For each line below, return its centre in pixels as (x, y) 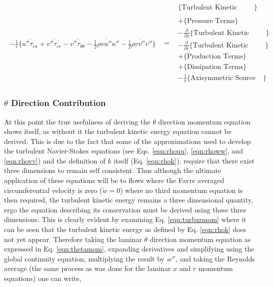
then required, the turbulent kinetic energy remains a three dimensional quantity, (128, 200)
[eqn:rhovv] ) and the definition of (55, 160)
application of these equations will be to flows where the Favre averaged (114, 180)
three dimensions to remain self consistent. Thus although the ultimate (113, 170)
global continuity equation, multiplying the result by (84, 258)
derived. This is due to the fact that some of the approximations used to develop (127, 141)
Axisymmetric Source (223, 78)
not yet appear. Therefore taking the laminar (73, 239)
